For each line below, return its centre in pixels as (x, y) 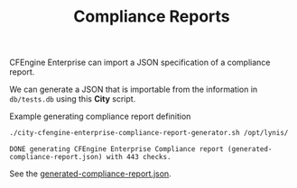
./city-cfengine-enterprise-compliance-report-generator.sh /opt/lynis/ (149, 133)
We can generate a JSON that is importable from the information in (134, 90)
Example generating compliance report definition (100, 116)
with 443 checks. (139, 157)
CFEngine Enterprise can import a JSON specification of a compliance (140, 63)
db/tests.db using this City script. (73, 99)
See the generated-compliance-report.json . (90, 174)
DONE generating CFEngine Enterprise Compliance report (116, 149)
